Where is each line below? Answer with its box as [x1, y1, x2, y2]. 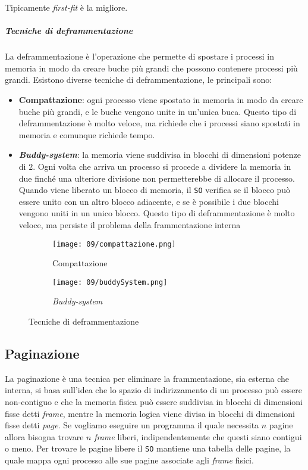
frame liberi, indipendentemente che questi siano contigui [94, 430, 302, 443]
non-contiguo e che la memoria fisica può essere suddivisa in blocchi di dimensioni [5, 396, 303, 408]
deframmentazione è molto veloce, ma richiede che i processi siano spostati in [18, 117, 300, 129]
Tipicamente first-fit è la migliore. [5, 1, 128, 13]
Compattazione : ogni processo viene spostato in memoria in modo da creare [18, 93, 303, 105]
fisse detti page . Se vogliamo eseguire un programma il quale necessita [5, 419, 259, 431]
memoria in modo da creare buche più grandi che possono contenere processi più [5, 61, 298, 74]
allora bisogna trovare [5, 430, 84, 443]
